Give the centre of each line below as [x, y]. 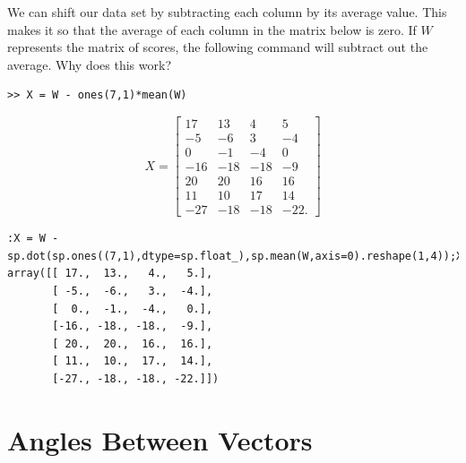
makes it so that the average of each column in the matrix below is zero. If [212, 29]
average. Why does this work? [89, 64]
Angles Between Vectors [160, 439]
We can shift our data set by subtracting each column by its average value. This [227, 12]
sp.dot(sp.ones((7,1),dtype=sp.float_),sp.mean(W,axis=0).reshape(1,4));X [235, 256]
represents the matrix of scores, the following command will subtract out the [218, 47]
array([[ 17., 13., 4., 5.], [110, 274]
